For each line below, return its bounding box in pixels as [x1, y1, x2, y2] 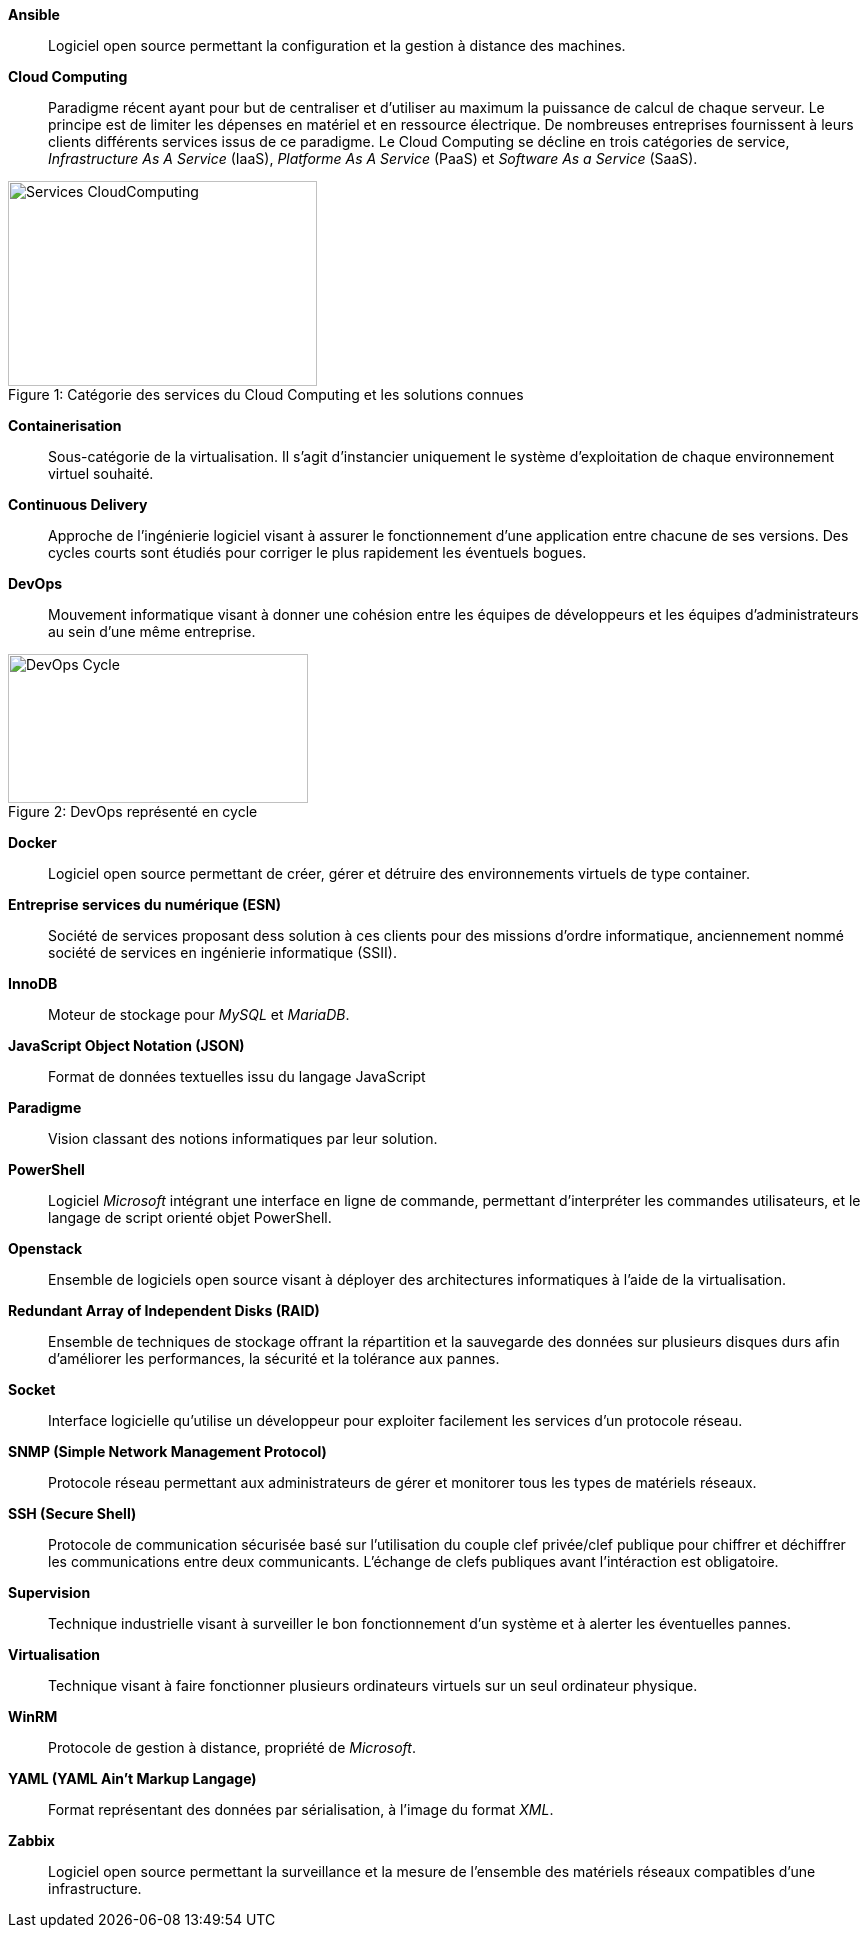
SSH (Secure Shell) [8, 1505, 137, 1522]
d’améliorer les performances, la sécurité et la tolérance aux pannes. [48, 1350, 500, 1367]
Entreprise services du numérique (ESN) [8, 896, 281, 913]
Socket [8, 1381, 56, 1398]
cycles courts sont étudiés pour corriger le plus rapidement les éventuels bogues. [48, 544, 587, 561]
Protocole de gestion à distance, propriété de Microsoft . [48, 1739, 416, 1756]
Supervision [8, 1584, 91, 1601]
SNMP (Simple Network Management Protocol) [8, 1443, 327, 1460]
